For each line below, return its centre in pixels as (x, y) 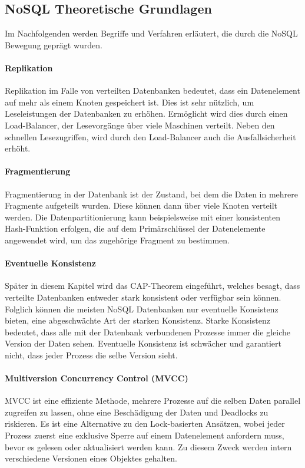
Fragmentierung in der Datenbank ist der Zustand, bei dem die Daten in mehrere (151, 194)
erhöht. (18, 148)
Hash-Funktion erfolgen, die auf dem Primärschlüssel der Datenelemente (135, 228)
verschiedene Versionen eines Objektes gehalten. (91, 458)
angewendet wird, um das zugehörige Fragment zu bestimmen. (117, 240)
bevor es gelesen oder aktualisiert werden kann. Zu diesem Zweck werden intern (148, 446)
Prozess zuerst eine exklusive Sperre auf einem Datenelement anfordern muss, (145, 435)
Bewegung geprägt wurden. (54, 45)
